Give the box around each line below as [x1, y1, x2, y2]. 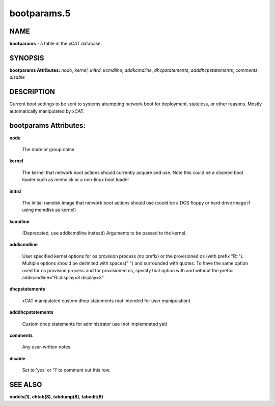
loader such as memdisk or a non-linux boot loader [22, 177, 129, 183]
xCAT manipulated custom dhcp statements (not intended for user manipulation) [22, 298, 191, 304]
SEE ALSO [9, 380, 42, 389]
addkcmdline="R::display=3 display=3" [22, 275, 104, 281]
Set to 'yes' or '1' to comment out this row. [22, 367, 111, 373]
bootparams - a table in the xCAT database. [9, 41, 102, 47]
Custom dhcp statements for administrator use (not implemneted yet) [22, 321, 168, 327]
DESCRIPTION [9, 88, 56, 96]
